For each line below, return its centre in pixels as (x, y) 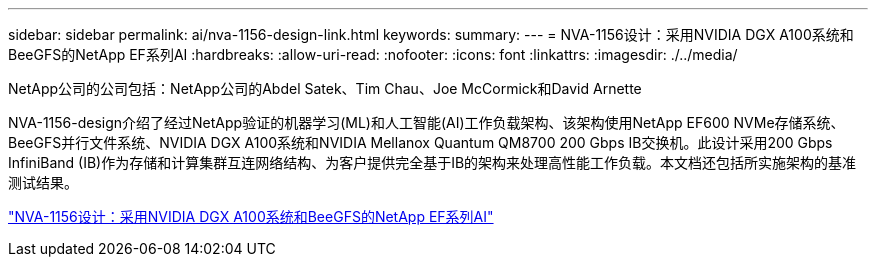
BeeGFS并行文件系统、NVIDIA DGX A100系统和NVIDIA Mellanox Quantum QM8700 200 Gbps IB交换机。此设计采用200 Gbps (420, 142)
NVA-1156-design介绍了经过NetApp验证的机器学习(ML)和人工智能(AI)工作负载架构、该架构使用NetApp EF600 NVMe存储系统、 (426, 122)
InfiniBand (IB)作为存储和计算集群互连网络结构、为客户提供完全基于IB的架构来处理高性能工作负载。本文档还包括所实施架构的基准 (432, 162)
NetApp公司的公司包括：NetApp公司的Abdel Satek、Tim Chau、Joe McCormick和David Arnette (325, 88)
